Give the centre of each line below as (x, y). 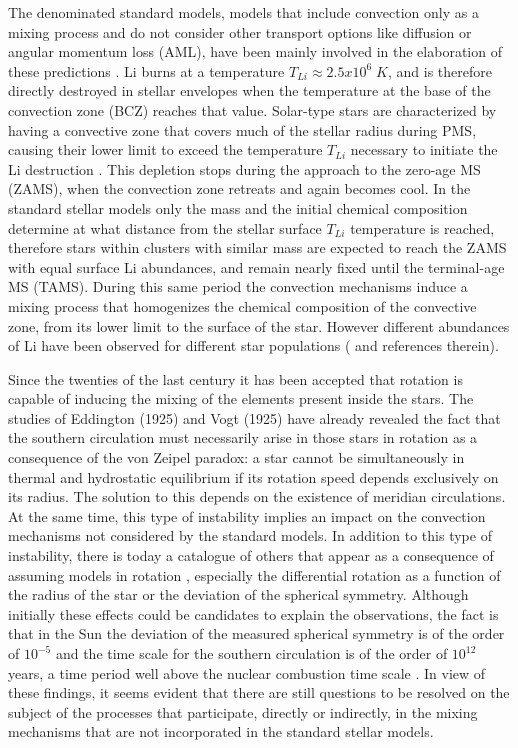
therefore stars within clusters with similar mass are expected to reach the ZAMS (257, 247)
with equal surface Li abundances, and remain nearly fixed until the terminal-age (256, 266)
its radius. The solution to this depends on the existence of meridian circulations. (257, 496)
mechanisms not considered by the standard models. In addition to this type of (250, 535)
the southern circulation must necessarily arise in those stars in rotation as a (243, 437)
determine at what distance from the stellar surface (165, 227)
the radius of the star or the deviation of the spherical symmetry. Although (238, 594)
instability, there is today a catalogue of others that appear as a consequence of (251, 555)
